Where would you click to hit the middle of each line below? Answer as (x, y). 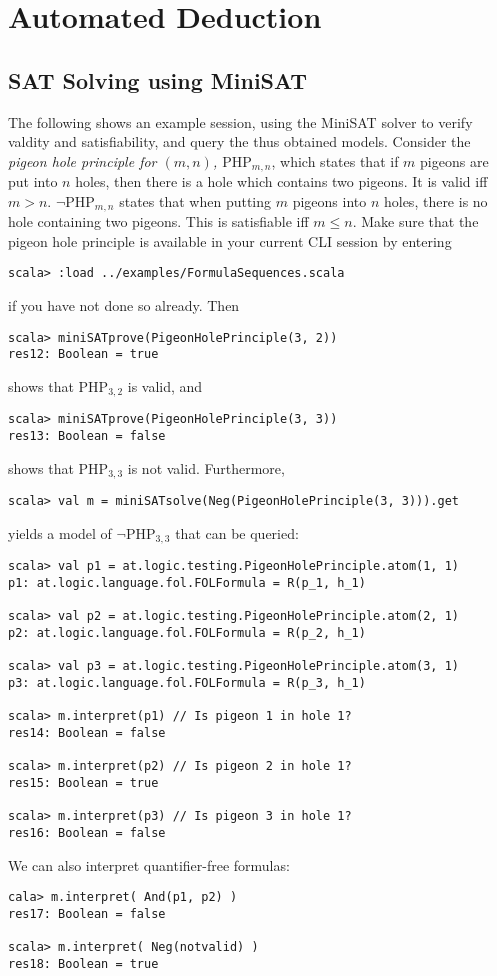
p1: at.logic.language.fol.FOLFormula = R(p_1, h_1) (187, 583)
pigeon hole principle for (82, 160)
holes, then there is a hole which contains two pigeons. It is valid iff (281, 181)
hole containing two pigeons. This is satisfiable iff (158, 221)
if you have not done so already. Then (124, 305)
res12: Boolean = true (83, 354)
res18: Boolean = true (83, 963)
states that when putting (195, 200)
